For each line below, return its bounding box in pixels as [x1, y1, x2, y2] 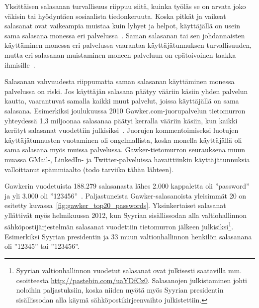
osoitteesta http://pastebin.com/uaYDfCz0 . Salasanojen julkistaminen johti [16, 275, 247, 285]
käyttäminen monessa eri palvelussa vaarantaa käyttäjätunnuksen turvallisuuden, [4, 40, 252, 50]
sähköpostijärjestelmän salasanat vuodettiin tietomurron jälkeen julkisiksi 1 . [4, 220, 234, 232]
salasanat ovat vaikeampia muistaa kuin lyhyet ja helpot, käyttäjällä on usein [4, 20, 240, 31]
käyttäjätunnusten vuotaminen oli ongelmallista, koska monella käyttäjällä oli [4, 134, 242, 145]
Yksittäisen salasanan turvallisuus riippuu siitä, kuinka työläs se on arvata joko [4, 1, 246, 11]
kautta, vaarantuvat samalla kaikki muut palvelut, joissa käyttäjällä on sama [4, 96, 239, 106]
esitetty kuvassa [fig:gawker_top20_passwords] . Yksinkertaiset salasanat [4, 200, 226, 210]
